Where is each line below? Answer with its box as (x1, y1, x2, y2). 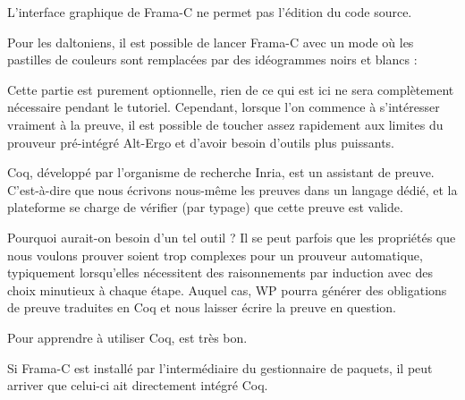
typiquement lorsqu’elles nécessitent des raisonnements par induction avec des (7, 263, 433, 282)
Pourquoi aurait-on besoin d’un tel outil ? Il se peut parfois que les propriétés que (7, 227, 456, 246)
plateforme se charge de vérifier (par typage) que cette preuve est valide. (7, 198, 403, 217)
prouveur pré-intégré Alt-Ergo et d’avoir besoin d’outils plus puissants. (7, 132, 394, 151)
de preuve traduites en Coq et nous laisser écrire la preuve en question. (7, 298, 396, 317)
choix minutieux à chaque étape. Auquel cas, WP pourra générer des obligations (7, 280, 447, 299)
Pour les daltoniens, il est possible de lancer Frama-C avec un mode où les (7, 32, 414, 51)
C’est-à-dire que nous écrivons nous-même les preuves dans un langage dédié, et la (7, 180, 458, 199)
